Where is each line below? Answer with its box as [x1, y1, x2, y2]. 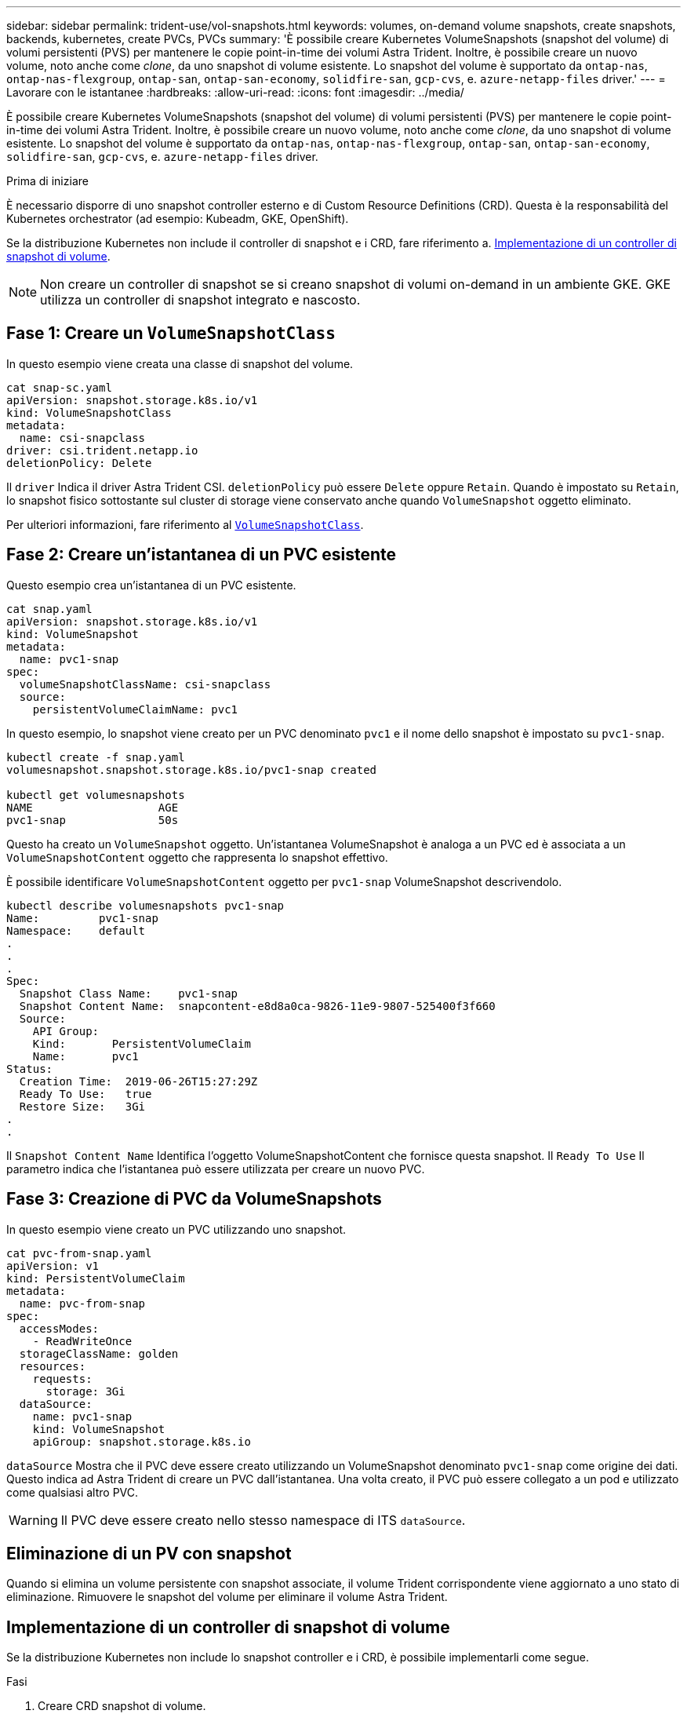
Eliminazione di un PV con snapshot [6, 1543, 292, 1563]
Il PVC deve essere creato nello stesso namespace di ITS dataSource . [60, 1512, 466, 1528]
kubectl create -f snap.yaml [6, 750, 185, 764]
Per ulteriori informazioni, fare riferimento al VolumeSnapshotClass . [6, 517, 364, 531]
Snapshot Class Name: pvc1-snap [19, 986, 238, 1000]
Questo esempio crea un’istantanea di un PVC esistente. [6, 578, 296, 592]
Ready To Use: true [19, 1087, 152, 1100]
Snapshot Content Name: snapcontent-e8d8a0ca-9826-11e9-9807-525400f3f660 [19, 999, 496, 1012]
